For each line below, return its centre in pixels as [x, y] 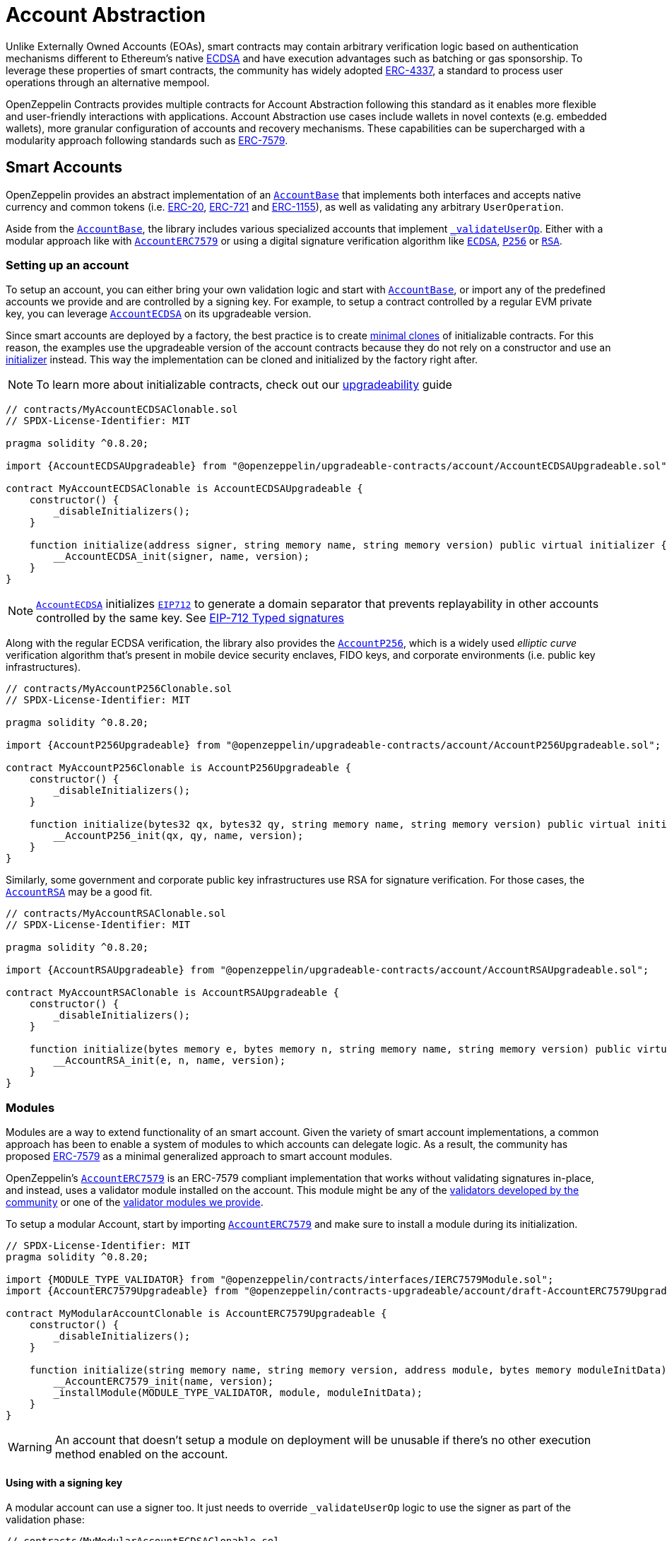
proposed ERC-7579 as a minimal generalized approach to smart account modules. [199, 1156]
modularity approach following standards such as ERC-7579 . [147, 140]
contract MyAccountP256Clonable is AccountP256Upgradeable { [178, 768]
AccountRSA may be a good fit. [79, 892]
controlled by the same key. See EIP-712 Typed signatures [190, 618]
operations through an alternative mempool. [108, 82]
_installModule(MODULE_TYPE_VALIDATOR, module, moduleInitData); [238, 1393]
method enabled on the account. [141, 1454]
